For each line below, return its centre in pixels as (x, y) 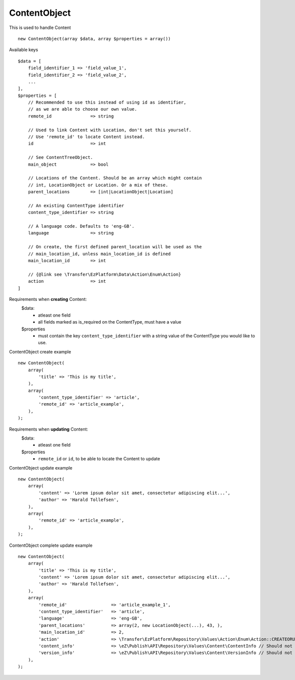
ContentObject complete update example (51, 545)
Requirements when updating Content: (49, 429)
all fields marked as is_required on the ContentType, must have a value (110, 322)
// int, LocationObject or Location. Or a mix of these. (98, 185)
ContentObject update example (41, 468)
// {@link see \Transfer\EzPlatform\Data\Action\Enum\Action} (104, 274)
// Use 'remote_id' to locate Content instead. (86, 137)
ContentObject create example (40, 352)
